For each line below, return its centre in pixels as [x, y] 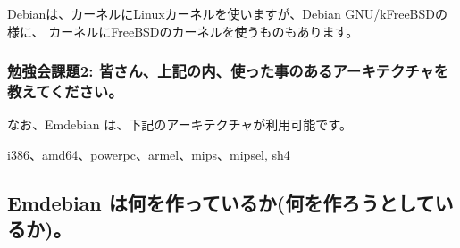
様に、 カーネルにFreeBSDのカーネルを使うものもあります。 [183, 31]
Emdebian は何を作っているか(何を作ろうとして [221, 202]
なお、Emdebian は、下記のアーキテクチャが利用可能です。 [180, 124]
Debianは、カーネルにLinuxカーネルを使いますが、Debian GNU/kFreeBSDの [228, 13]
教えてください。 [65, 91]
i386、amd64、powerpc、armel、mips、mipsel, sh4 [149, 154]
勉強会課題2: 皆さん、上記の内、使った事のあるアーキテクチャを [228, 71]
